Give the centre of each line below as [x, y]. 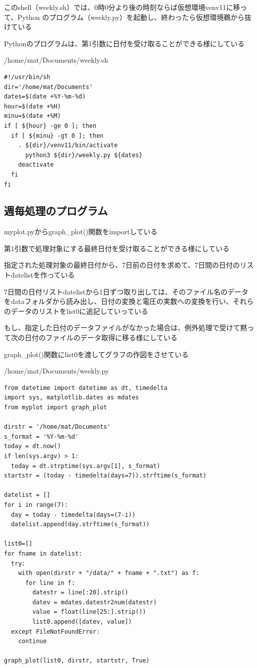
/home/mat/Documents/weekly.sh [56, 60]
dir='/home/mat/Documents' [48, 87]
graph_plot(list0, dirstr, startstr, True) [77, 661]
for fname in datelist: [43, 553]
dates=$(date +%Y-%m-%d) [45, 97]
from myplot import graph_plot [56, 408]
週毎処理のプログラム [56, 211]
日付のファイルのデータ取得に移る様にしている [101, 337]
